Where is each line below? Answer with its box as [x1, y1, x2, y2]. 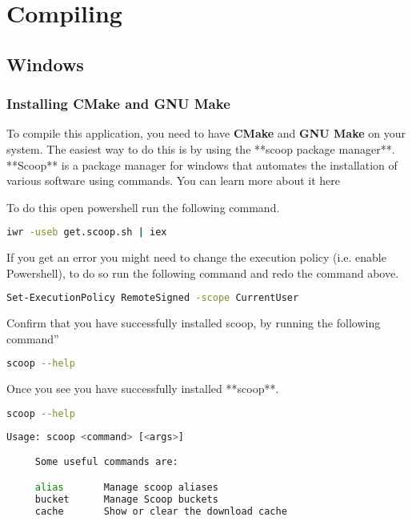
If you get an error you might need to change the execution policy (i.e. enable [6, 249, 386, 266]
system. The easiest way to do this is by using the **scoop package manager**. [6, 140, 395, 157]
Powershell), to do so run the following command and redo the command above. [6, 264, 399, 281]
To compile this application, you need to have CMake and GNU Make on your [6, 125, 406, 142]
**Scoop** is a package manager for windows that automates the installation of [6, 156, 398, 173]
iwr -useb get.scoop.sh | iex [6, 226, 167, 238]
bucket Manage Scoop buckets [34, 493, 218, 505]
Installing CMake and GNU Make [6, 94, 230, 114]
